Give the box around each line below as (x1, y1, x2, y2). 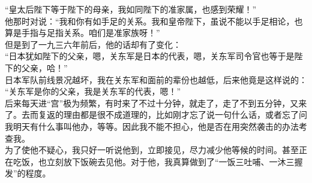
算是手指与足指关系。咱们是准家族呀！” (5, 26, 160, 39)
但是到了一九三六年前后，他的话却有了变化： (5, 38, 181, 50)
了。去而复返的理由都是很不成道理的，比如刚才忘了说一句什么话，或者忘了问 (5, 108, 307, 121)
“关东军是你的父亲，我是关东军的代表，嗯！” (5, 85, 181, 97)
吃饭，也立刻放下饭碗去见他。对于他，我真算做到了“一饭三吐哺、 (13, 155, 269, 167)
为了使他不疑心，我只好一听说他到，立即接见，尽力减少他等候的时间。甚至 (5, 144, 299, 156)
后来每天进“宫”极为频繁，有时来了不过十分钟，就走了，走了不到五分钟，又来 (5, 96, 307, 109)
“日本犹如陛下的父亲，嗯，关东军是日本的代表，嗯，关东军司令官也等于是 (5, 50, 295, 62)
